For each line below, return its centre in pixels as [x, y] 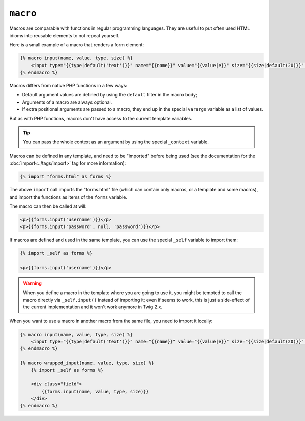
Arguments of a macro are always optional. [67, 102]
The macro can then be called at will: [48, 206]
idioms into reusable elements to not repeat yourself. [65, 35]
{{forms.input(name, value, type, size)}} [95, 391]
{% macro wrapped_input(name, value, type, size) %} [87, 363]
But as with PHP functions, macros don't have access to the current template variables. [101, 118]
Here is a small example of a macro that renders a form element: [77, 45]
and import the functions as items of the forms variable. [68, 197]
